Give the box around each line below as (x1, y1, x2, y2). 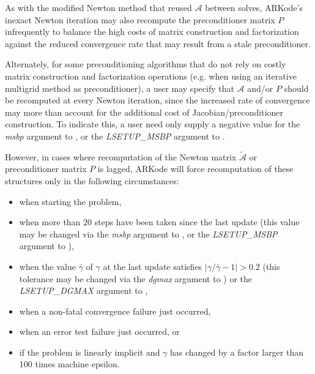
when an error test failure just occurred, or (19, 325, 180, 338)
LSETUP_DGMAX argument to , (19, 284, 148, 297)
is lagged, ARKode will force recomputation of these (97, 162, 294, 175)
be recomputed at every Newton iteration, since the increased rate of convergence (5, 94, 310, 107)
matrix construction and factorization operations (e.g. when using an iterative (5, 69, 297, 82)
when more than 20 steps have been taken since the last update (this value (19, 215, 300, 228)
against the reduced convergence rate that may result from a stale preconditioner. (5, 37, 311, 50)
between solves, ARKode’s (205, 1, 303, 13)
